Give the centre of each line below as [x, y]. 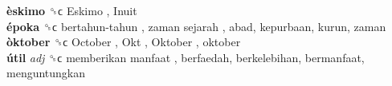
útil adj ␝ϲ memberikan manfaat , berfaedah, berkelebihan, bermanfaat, [186, 57]
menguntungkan [46, 73]
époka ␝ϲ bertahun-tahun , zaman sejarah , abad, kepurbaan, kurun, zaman [196, 26]
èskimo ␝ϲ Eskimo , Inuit [72, 10]
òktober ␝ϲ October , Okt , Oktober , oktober [124, 42]
